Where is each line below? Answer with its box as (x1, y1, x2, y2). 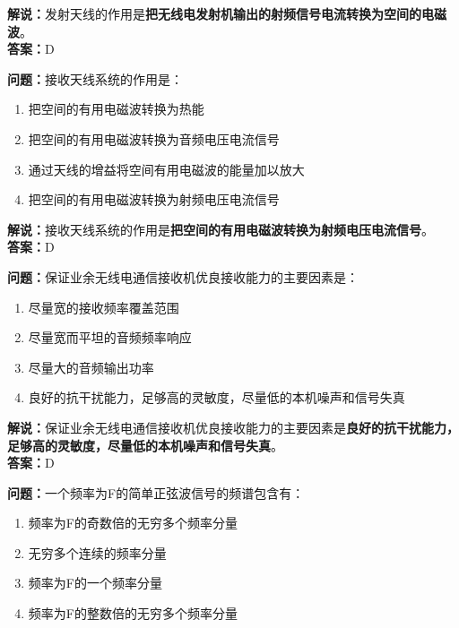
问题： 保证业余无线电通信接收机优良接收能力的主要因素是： (7, 267, 359, 286)
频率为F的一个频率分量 (28, 573, 162, 592)
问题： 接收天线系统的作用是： (7, 69, 183, 88)
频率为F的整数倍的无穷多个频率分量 (28, 604, 238, 623)
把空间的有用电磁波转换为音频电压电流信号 (28, 129, 280, 148)
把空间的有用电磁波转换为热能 (28, 99, 204, 118)
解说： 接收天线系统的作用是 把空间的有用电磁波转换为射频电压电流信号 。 (7, 219, 434, 238)
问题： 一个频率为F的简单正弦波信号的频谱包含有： (7, 483, 305, 502)
